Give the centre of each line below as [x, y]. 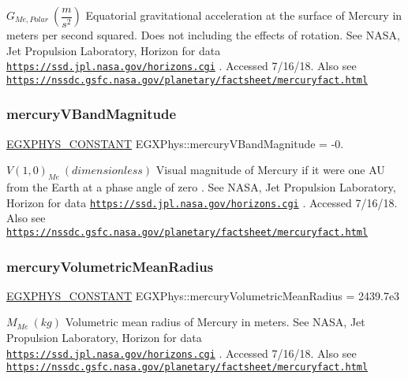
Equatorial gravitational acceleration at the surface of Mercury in [244, 15]
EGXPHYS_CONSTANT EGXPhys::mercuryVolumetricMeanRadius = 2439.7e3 [203, 295]
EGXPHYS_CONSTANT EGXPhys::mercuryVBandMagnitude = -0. [175, 143]
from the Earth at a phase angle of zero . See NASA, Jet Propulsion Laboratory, [201, 187]
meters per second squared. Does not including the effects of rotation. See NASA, [203, 35]
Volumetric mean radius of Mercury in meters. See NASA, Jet [215, 322]
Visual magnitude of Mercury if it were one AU [270, 170]
